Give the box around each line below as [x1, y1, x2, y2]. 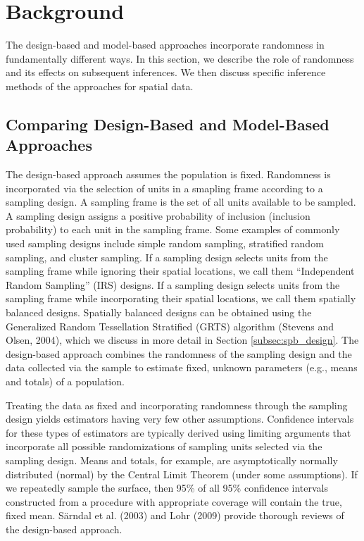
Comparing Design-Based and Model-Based [6, 113, 330, 135]
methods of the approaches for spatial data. [6, 78, 194, 93]
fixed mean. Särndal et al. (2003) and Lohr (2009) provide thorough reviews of [6, 508, 344, 523]
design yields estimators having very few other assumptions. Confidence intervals [6, 411, 354, 426]
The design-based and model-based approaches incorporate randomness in [6, 37, 325, 52]
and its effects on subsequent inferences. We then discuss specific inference [6, 65, 326, 80]
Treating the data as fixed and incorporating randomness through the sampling [6, 397, 348, 412]
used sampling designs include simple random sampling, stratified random [6, 236, 324, 251]
